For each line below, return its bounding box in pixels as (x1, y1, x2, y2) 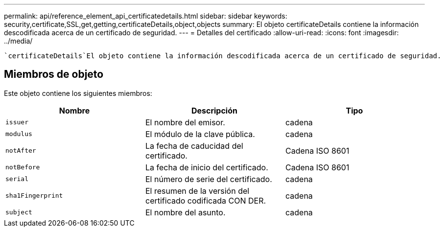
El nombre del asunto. (145, 207, 226, 217)
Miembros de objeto (4, 68, 104, 81)
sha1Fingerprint (5, 192, 63, 200)
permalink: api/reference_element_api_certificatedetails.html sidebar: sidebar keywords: (4, 12, 287, 20)
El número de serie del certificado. (145, 174, 272, 184)
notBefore (5, 163, 40, 171)
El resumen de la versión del (145, 185, 250, 196)
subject (5, 208, 32, 216)
